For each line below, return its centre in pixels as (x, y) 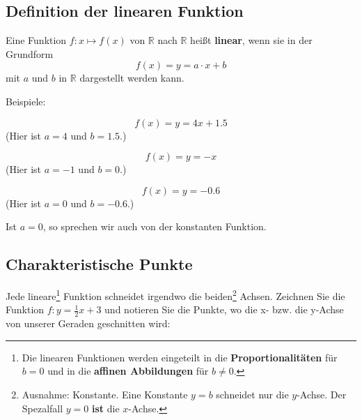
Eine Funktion (36, 40)
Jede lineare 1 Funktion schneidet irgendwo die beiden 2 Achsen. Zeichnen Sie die (175, 295)
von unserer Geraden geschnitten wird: (88, 323)
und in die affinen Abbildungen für (128, 371)
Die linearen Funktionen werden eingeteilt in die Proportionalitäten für (180, 357)
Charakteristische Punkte (99, 264)
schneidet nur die (252, 395)
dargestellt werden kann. (132, 78)
